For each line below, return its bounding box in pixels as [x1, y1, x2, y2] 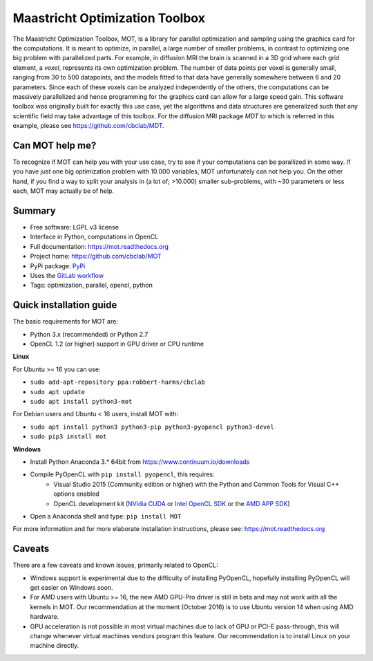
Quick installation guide [12, 299, 117, 311]
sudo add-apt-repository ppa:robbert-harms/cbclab [30, 378, 205, 387]
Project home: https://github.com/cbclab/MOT [30, 252, 162, 261]
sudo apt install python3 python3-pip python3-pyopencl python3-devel [30, 422, 274, 431]
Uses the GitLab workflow [30, 272, 104, 279]
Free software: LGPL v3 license [30, 223, 119, 232]
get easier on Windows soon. [30, 584, 113, 592]
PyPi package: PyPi [30, 261, 86, 270]
